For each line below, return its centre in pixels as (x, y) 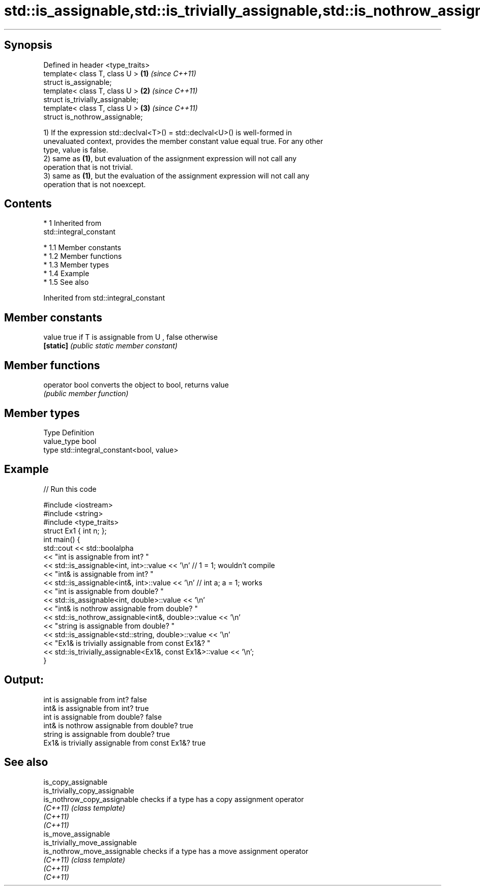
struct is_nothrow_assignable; (93, 116)
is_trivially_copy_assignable (89, 790)
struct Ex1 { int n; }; (75, 530)
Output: (24, 680)
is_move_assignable (77, 834)
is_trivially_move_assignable (90, 842)
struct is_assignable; (78, 82)
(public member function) (86, 394)
